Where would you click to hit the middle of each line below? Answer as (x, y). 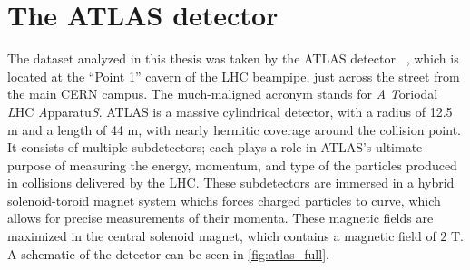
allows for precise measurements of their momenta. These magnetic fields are (220, 218)
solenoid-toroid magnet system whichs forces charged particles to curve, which (224, 200)
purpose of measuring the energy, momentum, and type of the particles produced (232, 164)
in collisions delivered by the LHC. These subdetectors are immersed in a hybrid (231, 183)
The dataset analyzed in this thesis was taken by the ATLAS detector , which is (233, 58)
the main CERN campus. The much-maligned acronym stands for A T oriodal (223, 94)
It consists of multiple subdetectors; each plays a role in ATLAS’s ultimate (215, 147)
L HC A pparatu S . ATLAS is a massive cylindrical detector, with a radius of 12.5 (230, 111)
